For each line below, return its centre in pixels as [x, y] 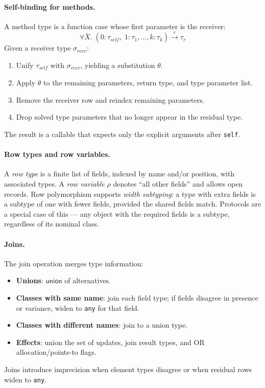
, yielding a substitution [118, 65]
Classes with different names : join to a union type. [102, 325]
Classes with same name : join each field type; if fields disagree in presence [137, 298]
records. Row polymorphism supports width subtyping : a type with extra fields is [130, 193]
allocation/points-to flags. [56, 352]
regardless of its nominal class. [52, 224]
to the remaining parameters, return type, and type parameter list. [148, 83]
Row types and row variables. [57, 154]
